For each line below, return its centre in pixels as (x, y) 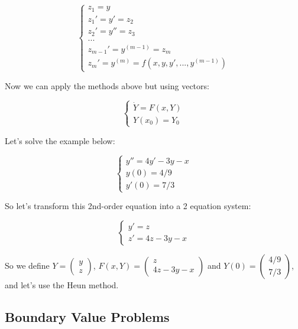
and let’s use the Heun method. (62, 284)
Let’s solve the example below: (60, 140)
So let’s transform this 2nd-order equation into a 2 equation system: (128, 206)
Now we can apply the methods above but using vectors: (107, 85)
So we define (27, 265)
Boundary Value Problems (87, 316)
